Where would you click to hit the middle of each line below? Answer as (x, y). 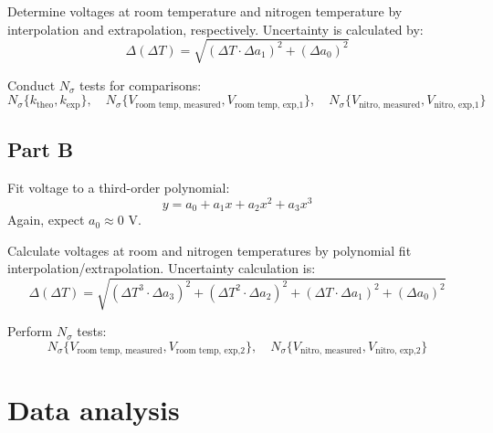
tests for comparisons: (141, 84)
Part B (41, 149)
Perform (30, 331)
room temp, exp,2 (210, 351)
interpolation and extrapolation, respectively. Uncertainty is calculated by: (215, 29)
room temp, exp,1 (269, 105)
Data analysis (94, 409)
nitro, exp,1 (456, 105)
